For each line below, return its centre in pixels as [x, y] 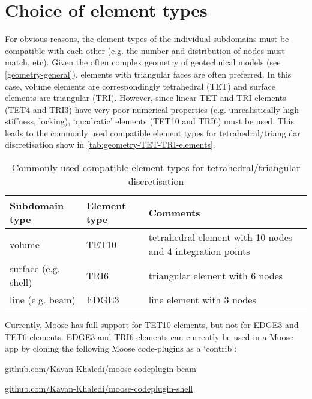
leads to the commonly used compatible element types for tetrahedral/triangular [153, 132]
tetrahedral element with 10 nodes [220, 237]
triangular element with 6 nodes [216, 275]
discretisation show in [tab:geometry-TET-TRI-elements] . [110, 145]
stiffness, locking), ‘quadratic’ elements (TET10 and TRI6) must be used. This [149, 121]
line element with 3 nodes [202, 300]
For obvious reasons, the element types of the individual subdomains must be [147, 39]
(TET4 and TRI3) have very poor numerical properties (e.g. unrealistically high [152, 109]
